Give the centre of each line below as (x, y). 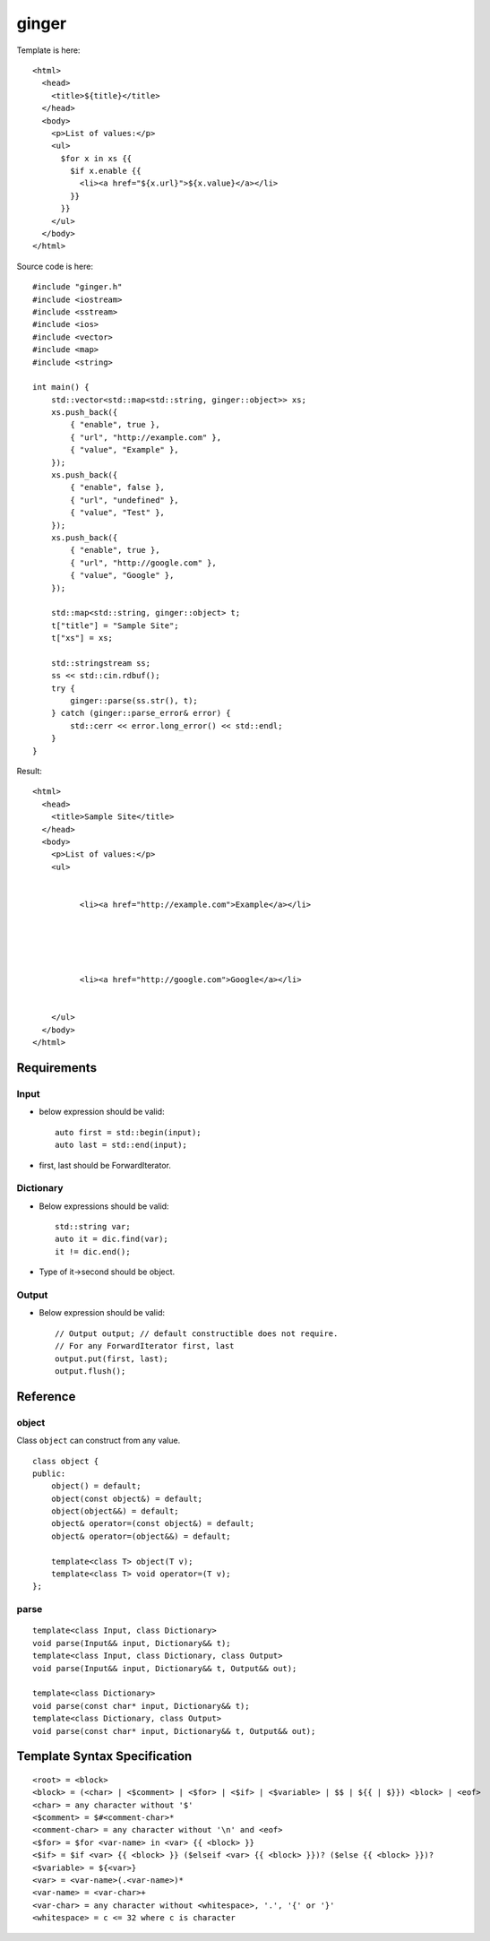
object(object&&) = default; (115, 1511)
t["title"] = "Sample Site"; (115, 625)
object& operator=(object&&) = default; (141, 1536)
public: (49, 1473)
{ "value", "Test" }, (118, 513)
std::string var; (93, 1227)
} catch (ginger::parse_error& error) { (141, 713)
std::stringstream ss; (101, 663)
